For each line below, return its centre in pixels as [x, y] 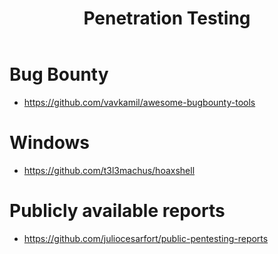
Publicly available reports [117, 211]
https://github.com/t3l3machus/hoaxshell [109, 170]
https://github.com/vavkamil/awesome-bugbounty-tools [139, 102]
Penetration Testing [167, 18]
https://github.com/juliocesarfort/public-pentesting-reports [146, 238]
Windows [49, 143]
